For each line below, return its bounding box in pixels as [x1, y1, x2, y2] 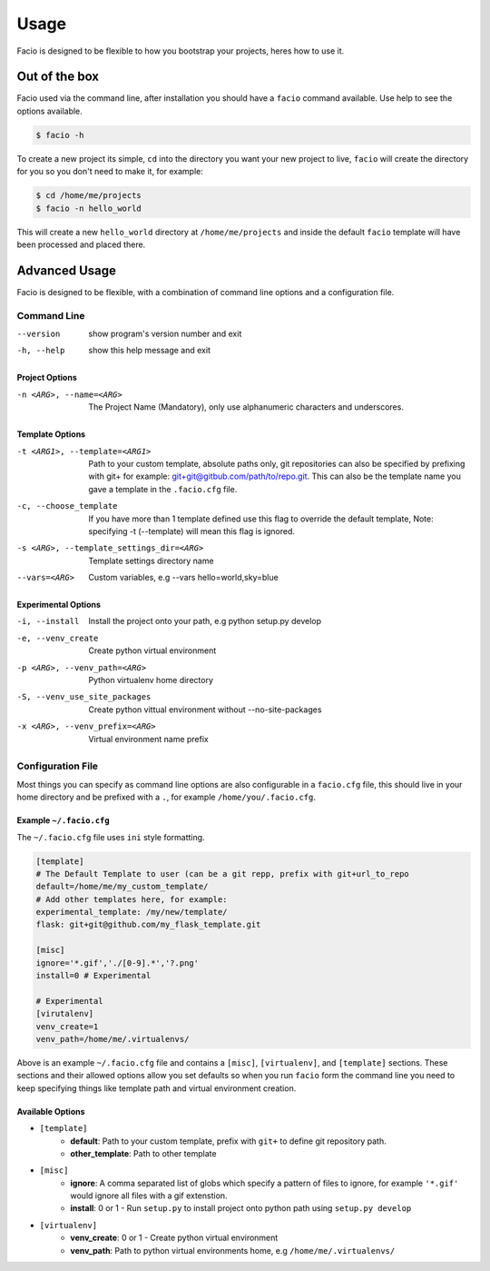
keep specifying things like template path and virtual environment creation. [16, 1082, 297, 1094]
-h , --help [16, 345, 65, 356]
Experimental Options [16, 600, 102, 611]
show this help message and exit [88, 345, 211, 356]
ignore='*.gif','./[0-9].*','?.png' [35, 958, 200, 968]
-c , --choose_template [16, 501, 118, 511]
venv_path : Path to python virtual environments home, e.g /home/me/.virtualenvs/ [70, 1245, 396, 1256]
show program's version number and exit [88, 328, 242, 339]
